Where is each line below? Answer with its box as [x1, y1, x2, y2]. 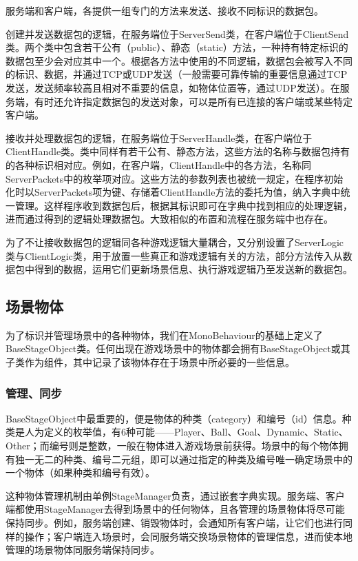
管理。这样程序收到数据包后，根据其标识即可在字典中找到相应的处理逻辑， [14, 198, 352, 212]
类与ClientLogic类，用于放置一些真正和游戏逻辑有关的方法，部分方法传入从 [6, 248, 343, 263]
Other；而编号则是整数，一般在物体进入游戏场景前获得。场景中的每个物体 [6, 438, 339, 453]
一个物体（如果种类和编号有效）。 [6, 465, 155, 480]
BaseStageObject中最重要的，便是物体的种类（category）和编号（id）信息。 [6, 411, 342, 425]
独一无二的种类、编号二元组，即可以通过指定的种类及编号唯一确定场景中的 [14, 451, 352, 466]
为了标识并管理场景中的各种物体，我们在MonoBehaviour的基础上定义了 [6, 327, 323, 342]
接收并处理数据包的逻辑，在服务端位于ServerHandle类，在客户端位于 [6, 130, 313, 145]
